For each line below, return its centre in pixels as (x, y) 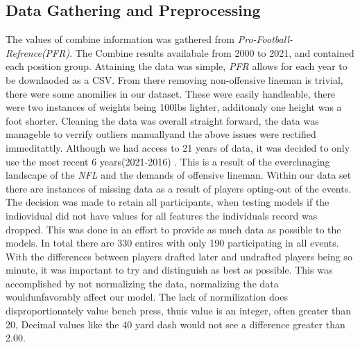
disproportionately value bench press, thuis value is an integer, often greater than (179, 311)
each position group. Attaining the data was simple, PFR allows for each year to (177, 66)
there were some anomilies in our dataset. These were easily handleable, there (171, 93)
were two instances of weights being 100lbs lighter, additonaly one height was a (174, 107)
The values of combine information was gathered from (120, 39)
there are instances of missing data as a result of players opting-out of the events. (179, 188)
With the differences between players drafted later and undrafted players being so (179, 256)
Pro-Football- (265, 39)
